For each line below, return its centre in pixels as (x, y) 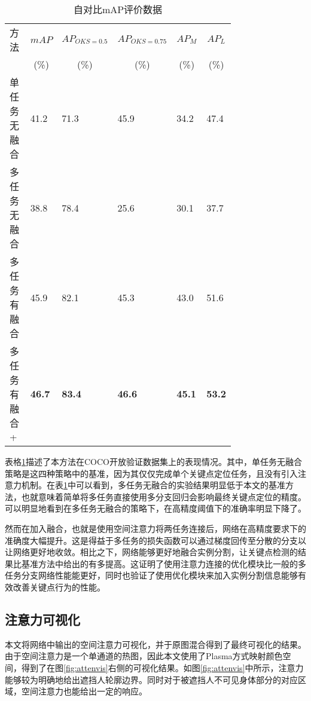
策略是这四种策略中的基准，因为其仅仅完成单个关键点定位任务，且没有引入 (151, 473)
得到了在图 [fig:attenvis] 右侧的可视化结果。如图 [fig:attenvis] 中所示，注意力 (162, 667)
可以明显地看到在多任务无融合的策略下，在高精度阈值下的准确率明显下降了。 (155, 508)
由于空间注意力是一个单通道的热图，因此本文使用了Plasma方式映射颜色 (144, 656)
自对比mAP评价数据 (118, 9)
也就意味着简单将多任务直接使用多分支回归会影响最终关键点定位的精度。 (164, 496)
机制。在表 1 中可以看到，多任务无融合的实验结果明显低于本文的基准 (153, 485)
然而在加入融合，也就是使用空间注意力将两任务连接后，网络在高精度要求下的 (155, 528)
